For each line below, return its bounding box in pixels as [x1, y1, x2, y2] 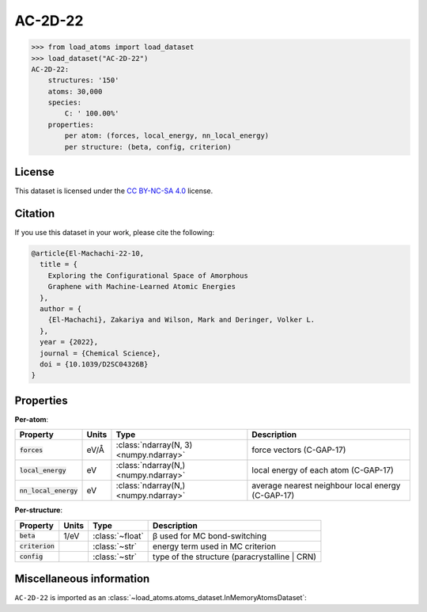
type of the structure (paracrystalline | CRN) [153, 551, 316, 562]
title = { [40, 260, 78, 269]
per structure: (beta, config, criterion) [64, 143, 232, 151]
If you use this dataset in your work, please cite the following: [14, 228, 215, 238]
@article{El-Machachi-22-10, [31, 249, 145, 258]
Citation [14, 207, 55, 220]
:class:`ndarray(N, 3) [115, 439, 193, 450]
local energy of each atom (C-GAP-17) [251, 465, 395, 476]
